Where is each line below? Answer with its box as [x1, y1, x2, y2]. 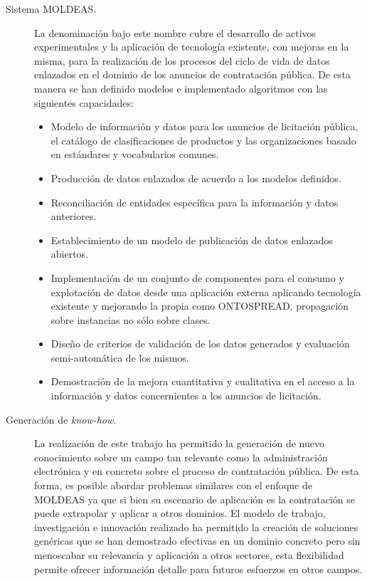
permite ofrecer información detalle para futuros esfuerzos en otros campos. [34, 561, 363, 576]
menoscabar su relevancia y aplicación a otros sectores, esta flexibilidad [34, 548, 344, 562]
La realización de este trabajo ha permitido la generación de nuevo [34, 436, 324, 451]
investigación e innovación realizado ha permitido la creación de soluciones [34, 519, 358, 534]
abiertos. [50, 246, 89, 261]
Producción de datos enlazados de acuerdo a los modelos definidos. [50, 170, 342, 185]
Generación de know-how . [6, 412, 117, 426]
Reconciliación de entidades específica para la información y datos [50, 194, 339, 209]
